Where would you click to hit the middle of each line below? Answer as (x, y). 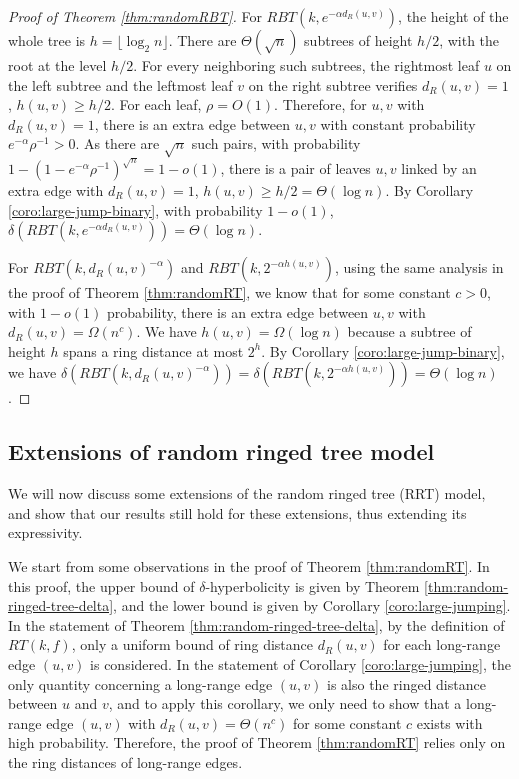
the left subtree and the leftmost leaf (120, 84)
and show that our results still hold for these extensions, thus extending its (237, 512)
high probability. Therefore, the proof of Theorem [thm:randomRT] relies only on (257, 742)
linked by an (439, 167)
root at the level (57, 65)
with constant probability (398, 123)
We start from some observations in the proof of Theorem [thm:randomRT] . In (249, 566)
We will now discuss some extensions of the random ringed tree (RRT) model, (247, 493)
